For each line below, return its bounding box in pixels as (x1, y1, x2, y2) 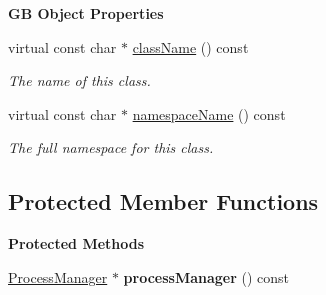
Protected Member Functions (8, 186, 319, 217)
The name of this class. (8, 70, 151, 91)
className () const (132, 36, 249, 57)
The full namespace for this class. (8, 137, 214, 158)
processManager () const (123, 266, 290, 287)
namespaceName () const (132, 103, 286, 124)
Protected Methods (8, 233, 145, 254)
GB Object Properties (8, 3, 164, 23)
